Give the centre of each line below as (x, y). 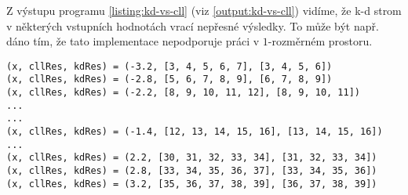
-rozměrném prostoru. (320, 41)
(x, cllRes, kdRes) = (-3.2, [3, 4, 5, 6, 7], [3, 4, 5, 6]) (169, 66)
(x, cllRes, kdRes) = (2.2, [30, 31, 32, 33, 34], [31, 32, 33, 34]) (192, 158)
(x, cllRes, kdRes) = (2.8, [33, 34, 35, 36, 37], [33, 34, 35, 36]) (192, 171)
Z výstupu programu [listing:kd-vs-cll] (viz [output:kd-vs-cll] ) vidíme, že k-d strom (204, 10)
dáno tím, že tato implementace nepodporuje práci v (133, 41)
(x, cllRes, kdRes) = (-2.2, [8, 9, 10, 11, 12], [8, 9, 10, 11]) (184, 93)
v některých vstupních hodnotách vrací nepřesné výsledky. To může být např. (193, 25)
